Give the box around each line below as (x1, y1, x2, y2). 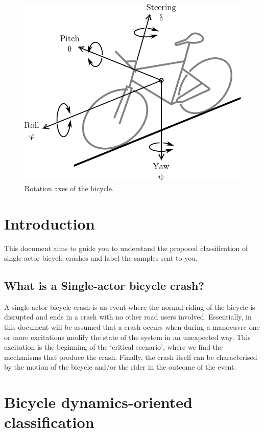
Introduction (4, 213, 95, 234)
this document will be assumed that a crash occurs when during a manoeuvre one (4, 322, 260, 332)
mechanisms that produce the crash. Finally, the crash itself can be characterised (4, 351, 257, 362)
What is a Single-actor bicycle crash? (4, 278, 204, 293)
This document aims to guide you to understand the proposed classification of (4, 242, 248, 253)
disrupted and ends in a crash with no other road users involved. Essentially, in (4, 311, 252, 322)
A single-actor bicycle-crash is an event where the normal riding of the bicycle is (4, 301, 255, 312)
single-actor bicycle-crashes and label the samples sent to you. (4, 253, 198, 263)
